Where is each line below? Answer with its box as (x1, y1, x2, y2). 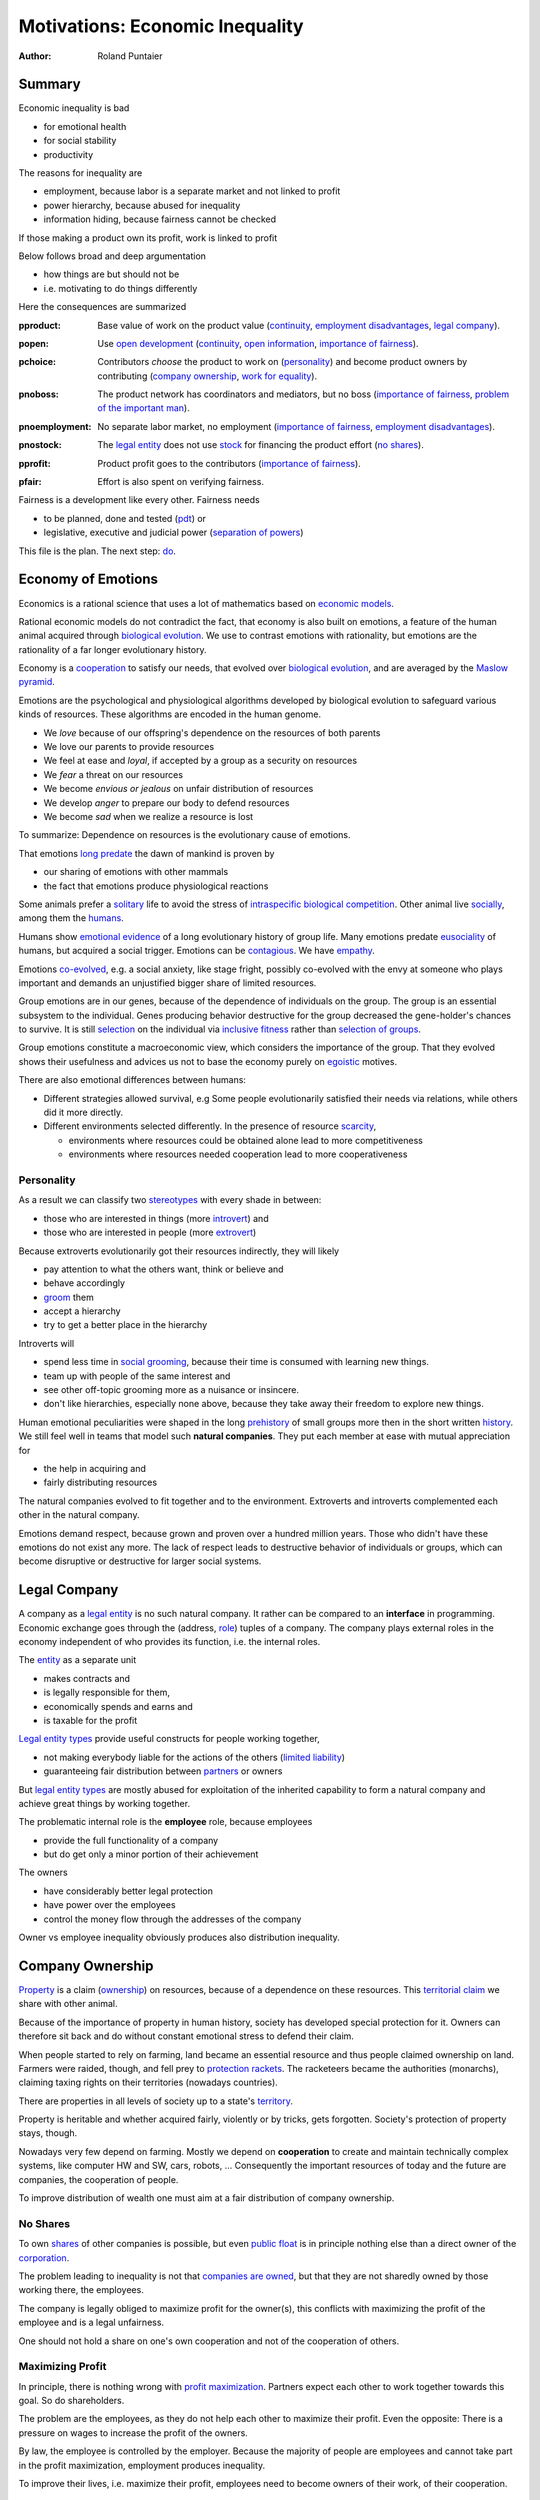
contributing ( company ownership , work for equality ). (97, 370, 318, 382)
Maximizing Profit (18, 2360, 107, 2374)
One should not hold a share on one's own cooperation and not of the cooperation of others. (18, 2335, 400, 2347)
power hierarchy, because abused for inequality (43, 199, 241, 211)
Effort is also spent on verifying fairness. (97, 476, 265, 488)
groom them (43, 1291, 94, 1303)
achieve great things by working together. (18, 1797, 190, 1809)
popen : (18, 337, 49, 349)
